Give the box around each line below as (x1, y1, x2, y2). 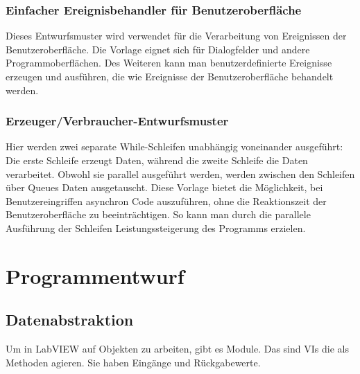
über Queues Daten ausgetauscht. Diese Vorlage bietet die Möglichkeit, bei (6, 180, 323, 195)
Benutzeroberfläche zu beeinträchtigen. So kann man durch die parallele (6, 207, 311, 222)
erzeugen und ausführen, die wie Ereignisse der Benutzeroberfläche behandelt (6, 69, 334, 83)
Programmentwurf (6, 261, 185, 290)
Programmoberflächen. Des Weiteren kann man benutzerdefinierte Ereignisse (6, 55, 332, 70)
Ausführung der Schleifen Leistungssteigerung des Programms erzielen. (6, 220, 306, 235)
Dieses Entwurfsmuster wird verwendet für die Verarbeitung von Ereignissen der (6, 28, 347, 43)
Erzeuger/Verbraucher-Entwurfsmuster (6, 112, 229, 130)
